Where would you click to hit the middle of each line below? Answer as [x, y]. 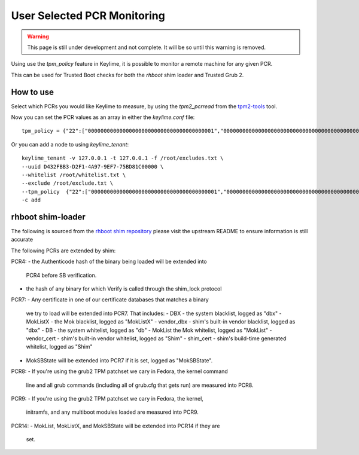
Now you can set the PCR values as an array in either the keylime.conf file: [103, 117]
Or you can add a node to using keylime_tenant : [70, 144]
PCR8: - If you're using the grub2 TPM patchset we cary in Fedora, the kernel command [120, 371]
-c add [31, 200]
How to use [32, 92]
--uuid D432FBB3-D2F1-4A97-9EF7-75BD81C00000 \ [93, 167]
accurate [22, 240]
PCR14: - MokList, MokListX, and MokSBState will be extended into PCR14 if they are [115, 426]
